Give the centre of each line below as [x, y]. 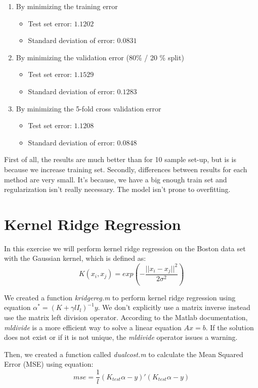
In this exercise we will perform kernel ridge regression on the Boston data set [125, 248]
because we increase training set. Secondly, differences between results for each [126, 169]
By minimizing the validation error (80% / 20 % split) [100, 57]
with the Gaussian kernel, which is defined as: [75, 258]
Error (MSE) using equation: [49, 364]
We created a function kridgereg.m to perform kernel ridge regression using [120, 297]
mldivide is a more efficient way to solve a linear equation [93, 327]
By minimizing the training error [67, 6]
